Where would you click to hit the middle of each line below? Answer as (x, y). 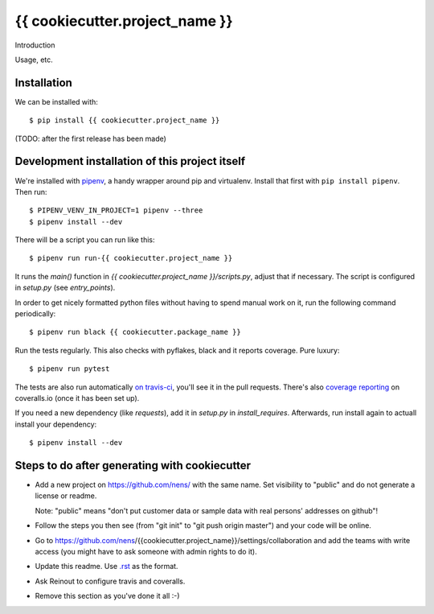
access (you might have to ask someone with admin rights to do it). (146, 552)
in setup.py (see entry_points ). (65, 288)
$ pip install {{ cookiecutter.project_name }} (125, 120)
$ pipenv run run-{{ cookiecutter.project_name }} (131, 258)
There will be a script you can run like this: (85, 240)
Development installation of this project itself (130, 161)
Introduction (35, 45)
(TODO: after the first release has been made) (90, 138)
